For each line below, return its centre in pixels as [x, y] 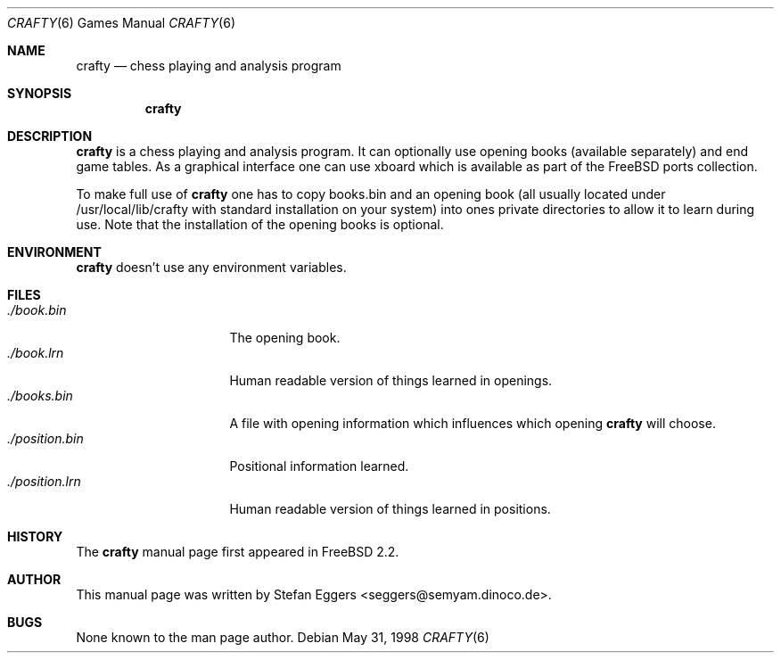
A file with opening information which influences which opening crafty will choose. [473, 423]
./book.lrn [36, 353]
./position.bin [45, 438]
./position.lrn [44, 481]
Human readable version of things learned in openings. [391, 380]
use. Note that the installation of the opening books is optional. [260, 224]
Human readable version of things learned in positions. [390, 509]
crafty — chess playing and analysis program [209, 66]
